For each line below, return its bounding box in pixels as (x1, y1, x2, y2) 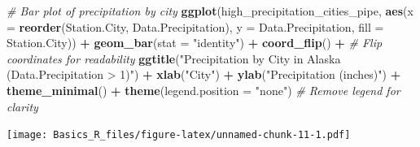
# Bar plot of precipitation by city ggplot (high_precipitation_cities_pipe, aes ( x (7, 2, 413, 19)
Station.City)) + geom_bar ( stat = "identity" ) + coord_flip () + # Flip (7, 34, 383, 51)
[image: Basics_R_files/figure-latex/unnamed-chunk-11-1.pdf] (7, 129, 351, 141)
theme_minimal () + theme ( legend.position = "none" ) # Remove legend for (7, 81, 400, 98)
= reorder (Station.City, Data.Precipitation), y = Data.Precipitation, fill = (7, 18, 384, 35)
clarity (7, 97, 38, 115)
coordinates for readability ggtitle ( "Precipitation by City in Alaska (7, 50, 341, 67)
